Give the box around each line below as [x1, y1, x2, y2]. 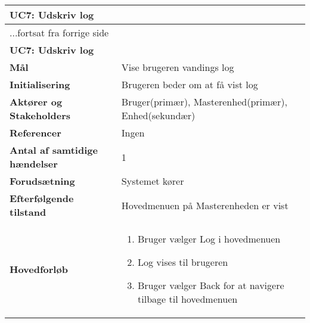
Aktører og [10, 95, 63, 108]
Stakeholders [10, 108, 70, 122]
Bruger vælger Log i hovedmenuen [138, 232, 281, 246]
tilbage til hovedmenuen [138, 292, 238, 306]
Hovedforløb [10, 262, 68, 276]
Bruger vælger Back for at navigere [138, 278, 284, 292]
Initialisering [10, 77, 70, 91]
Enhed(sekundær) [121, 108, 196, 122]
